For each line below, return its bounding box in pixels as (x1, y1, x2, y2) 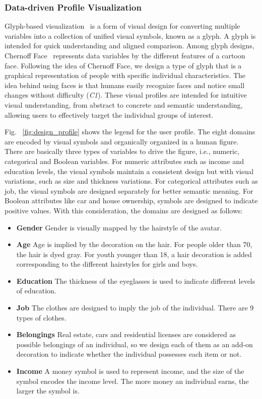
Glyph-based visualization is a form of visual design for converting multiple (5, 21, 240, 31)
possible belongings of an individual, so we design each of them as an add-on (16, 339, 253, 349)
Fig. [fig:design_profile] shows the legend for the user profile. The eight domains (5, 126, 255, 137)
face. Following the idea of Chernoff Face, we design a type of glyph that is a (5, 60, 242, 70)
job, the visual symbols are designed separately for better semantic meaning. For (5, 185, 253, 196)
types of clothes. (16, 312, 67, 323)
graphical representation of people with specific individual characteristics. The (5, 70, 246, 81)
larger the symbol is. (16, 385, 80, 396)
